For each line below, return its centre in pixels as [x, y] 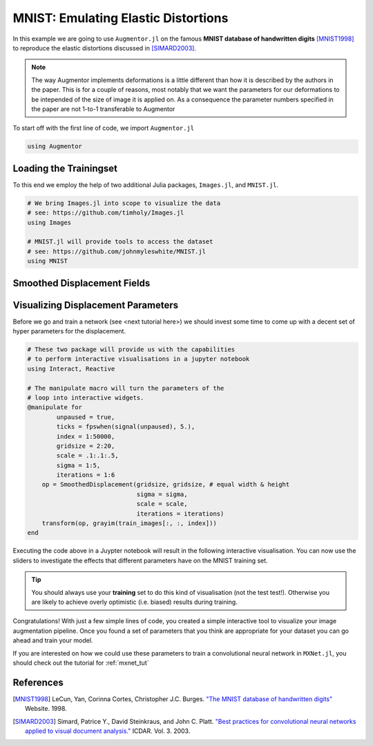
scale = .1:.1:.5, [87, 456]
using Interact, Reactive [71, 369]
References [38, 682]
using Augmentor [55, 146]
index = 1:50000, [86, 436]
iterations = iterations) [180, 513]
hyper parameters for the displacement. [69, 331]
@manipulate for [55, 408]
